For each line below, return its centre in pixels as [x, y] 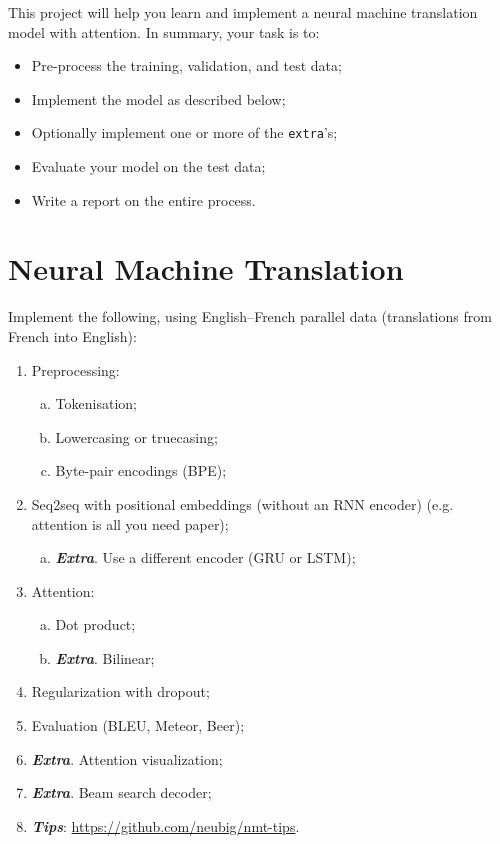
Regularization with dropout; [120, 691]
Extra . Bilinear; [105, 657]
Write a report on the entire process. [143, 199]
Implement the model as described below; [158, 98]
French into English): [72, 335]
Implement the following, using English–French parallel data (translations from [250, 316]
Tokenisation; [96, 403]
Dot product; [95, 624]
